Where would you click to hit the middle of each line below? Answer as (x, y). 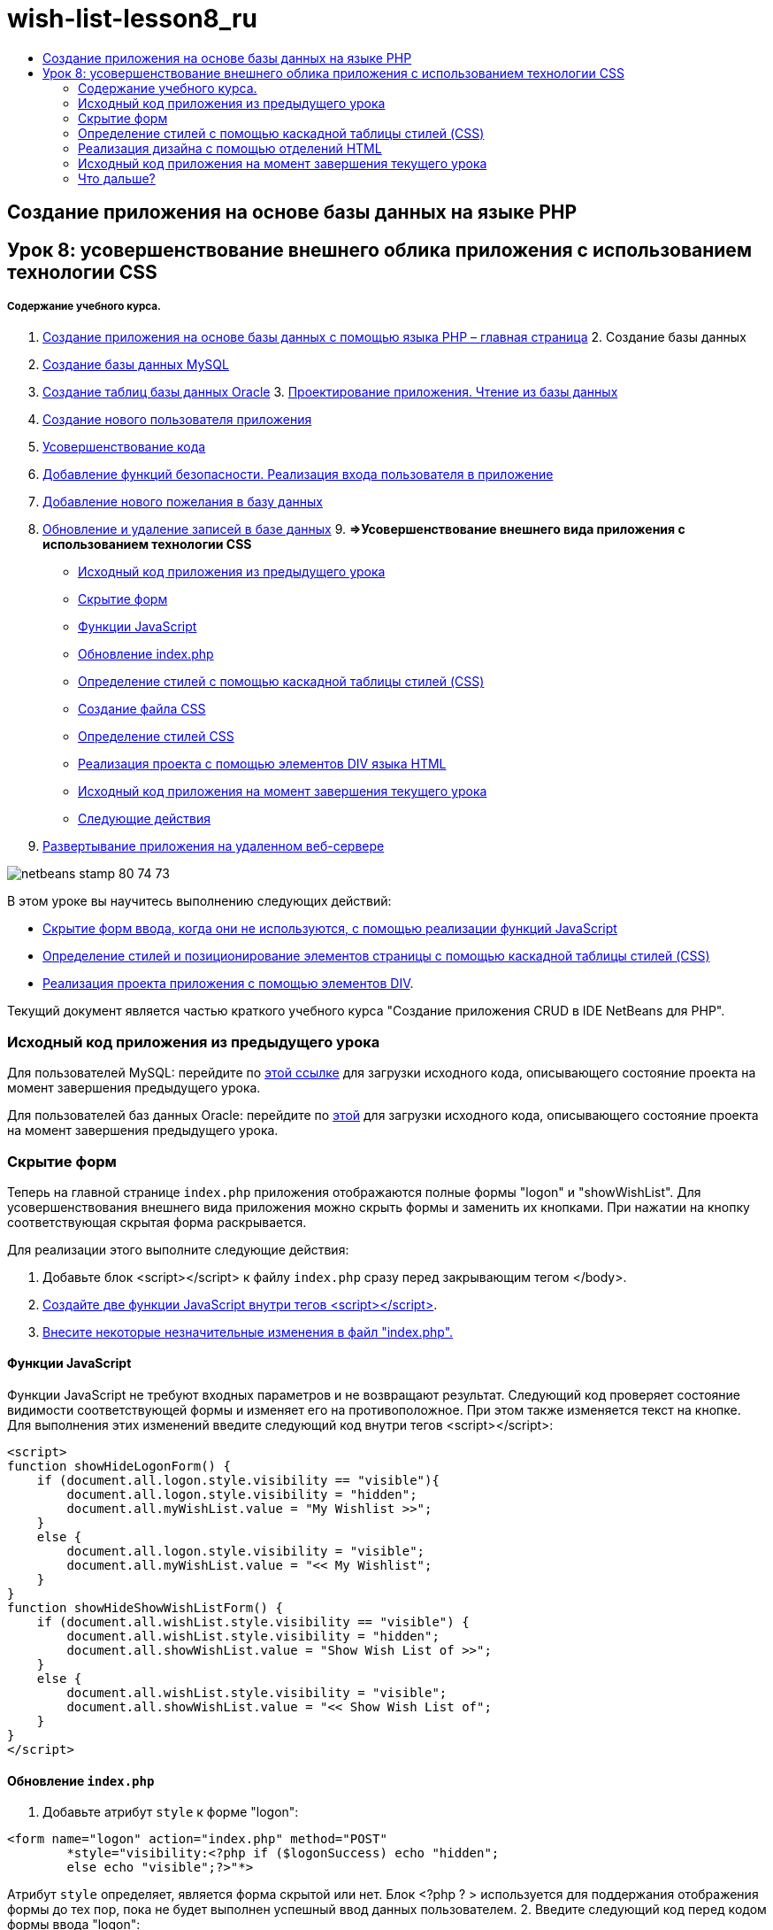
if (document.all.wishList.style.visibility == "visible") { (253, 1622)
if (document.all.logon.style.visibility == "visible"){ (238, 1481)
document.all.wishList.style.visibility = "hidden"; (253, 1637)
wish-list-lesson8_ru (132, 19)
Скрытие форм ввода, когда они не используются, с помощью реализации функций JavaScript (330, 929)
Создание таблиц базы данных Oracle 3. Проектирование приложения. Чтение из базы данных (330, 392)
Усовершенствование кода (124, 447)
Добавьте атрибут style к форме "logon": (171, 1812)
